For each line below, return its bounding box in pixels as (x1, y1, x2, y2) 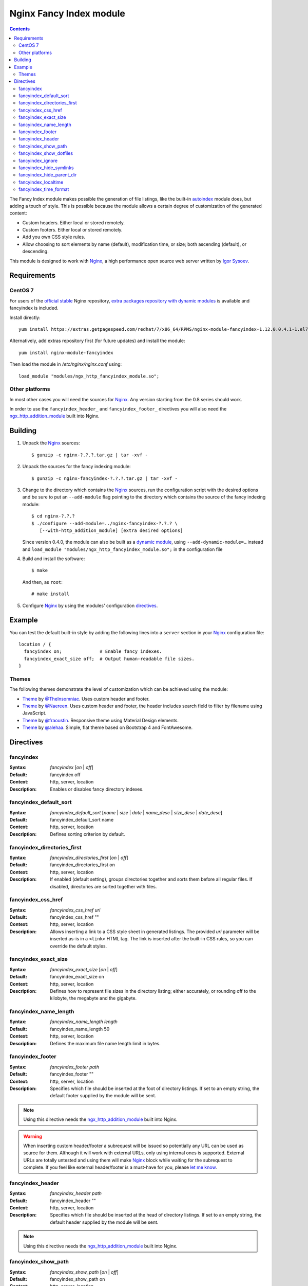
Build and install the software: (22, 556, 85, 562)
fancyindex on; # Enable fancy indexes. (24, 649, 162, 654)
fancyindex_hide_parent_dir (18, 172, 77, 178)
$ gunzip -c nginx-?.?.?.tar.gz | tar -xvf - (31, 452, 148, 458)
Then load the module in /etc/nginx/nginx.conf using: (9, 361, 122, 367)
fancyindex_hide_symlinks (18, 165, 74, 171)
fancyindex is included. (9, 305, 59, 311)
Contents (9, 26, 30, 32)
